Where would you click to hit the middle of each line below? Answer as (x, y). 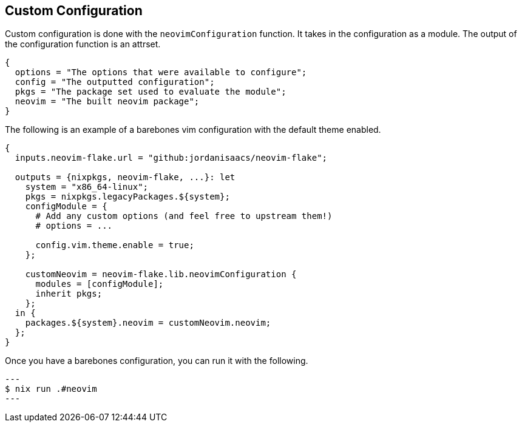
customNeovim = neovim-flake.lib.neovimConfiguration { (161, 274)
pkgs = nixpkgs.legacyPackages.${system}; (127, 197)
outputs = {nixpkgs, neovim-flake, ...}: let (125, 177)
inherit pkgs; (69, 294)
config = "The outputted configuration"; (115, 82)
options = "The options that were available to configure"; (161, 72)
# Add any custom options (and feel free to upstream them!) (184, 216)
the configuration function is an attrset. (83, 44)
